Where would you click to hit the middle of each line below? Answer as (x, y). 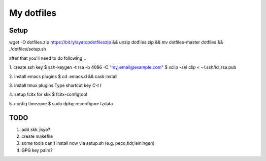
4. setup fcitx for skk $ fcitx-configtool (48, 94)
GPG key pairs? (37, 150)
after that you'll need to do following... (48, 58)
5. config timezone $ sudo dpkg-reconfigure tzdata (61, 103)
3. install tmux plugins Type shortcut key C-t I (55, 85)
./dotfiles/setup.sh (28, 49)
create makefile (37, 136)
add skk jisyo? (36, 129)
